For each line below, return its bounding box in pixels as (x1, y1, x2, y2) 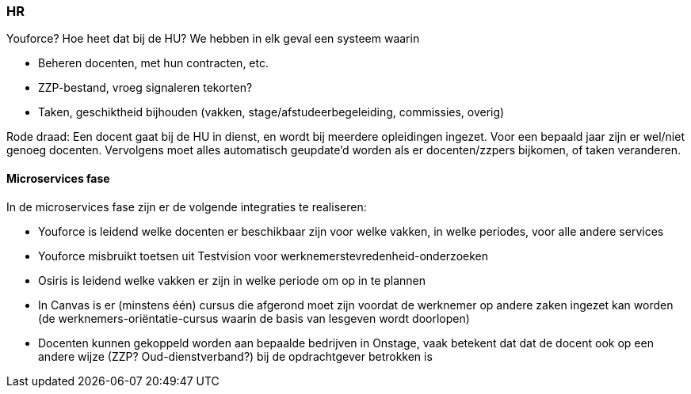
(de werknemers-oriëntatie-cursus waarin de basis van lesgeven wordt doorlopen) (38, 311, 470, 325)
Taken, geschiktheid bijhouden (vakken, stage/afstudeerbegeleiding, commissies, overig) (38, 105, 505, 119)
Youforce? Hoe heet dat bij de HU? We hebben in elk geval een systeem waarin (6, 32, 420, 46)
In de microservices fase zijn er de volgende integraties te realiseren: (6, 199, 367, 214)
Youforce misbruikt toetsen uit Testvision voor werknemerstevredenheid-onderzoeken (38, 248, 488, 263)
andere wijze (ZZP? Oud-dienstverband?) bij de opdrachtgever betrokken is (38, 349, 433, 363)
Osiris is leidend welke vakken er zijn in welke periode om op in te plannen (38, 273, 426, 287)
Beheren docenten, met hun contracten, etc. (38, 56, 269, 70)
